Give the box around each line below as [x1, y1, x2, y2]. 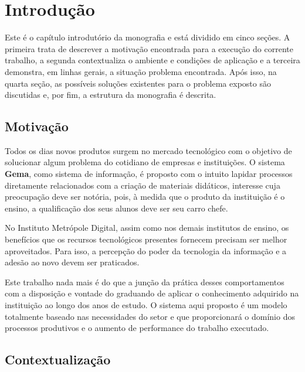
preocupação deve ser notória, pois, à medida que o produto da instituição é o [5, 190, 285, 203]
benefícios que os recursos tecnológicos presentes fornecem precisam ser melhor [5, 233, 287, 245]
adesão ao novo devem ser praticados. [5, 256, 140, 268]
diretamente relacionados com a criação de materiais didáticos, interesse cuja [5, 179, 280, 191]
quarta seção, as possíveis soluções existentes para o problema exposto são [5, 77, 271, 89]
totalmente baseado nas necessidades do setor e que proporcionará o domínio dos [5, 310, 295, 322]
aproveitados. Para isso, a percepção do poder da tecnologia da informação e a [5, 244, 287, 257]
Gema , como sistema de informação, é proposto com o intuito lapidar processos [5, 168, 293, 180]
